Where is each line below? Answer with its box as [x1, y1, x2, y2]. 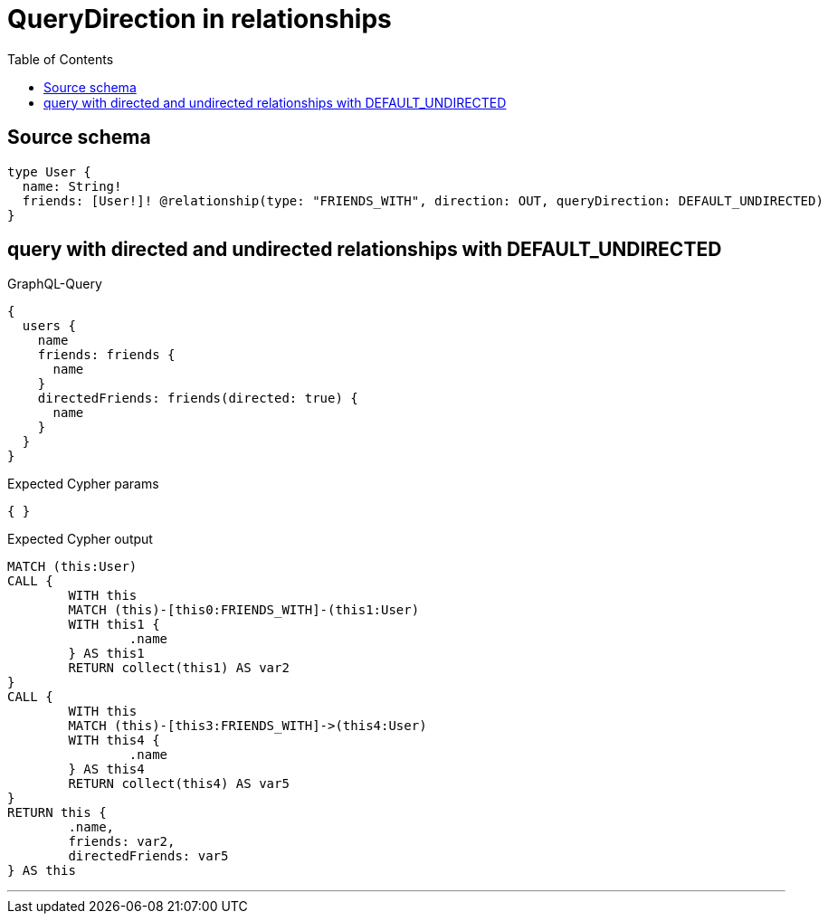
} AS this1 [68, 646, 145, 661]
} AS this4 [68, 762, 145, 777]
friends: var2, [68, 834, 176, 850]
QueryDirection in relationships [7, 4, 392, 34]
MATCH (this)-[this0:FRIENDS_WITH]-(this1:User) [68, 603, 420, 618]
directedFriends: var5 [68, 849, 229, 864]
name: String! [22, 178, 122, 194]
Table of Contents [7, 51, 114, 67]
